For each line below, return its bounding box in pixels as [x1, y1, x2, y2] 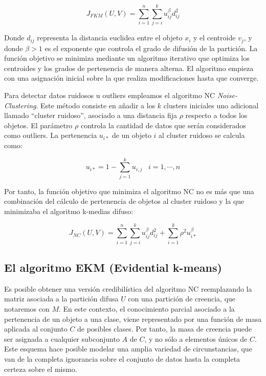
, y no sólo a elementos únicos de [144, 333, 248, 344]
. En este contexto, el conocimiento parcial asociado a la [59, 303, 235, 314]
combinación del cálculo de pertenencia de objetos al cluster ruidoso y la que [4, 196, 245, 206]
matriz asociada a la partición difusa [4, 293, 119, 304]
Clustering [4, 100, 36, 110]
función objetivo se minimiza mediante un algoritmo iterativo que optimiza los [4, 53, 250, 63]
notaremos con [4, 303, 50, 314]
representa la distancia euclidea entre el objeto [37, 32, 183, 43]
